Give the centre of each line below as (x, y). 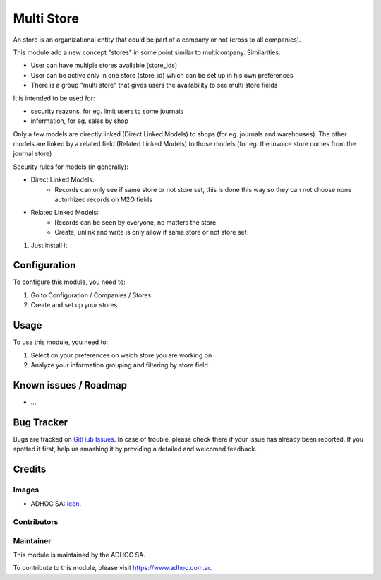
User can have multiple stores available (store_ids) (104, 65)
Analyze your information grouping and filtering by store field (119, 365)
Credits (30, 469)
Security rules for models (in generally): (71, 167)
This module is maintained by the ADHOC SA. (79, 555)
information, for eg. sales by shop (80, 121)
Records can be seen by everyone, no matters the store (135, 222)
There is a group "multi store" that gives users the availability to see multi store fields (154, 85)
